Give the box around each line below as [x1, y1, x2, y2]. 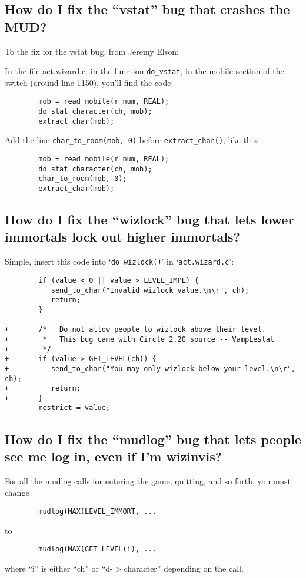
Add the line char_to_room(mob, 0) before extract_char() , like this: [5, 134, 259, 146]
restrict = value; [38, 404, 110, 412]
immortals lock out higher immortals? [5, 227, 240, 246]
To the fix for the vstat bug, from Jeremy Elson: [5, 45, 179, 57]
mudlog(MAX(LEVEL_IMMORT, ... [38, 507, 157, 516]
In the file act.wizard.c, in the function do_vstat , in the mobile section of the [5, 65, 284, 77]
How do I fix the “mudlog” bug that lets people [5, 430, 301, 448]
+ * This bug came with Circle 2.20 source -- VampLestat [5, 335, 275, 344]
